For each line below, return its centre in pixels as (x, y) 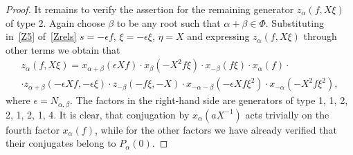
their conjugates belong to (61, 143)
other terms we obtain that (63, 49)
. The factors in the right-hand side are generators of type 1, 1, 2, (209, 100)
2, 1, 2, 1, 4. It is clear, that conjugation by (98, 114)
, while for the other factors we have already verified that (216, 129)
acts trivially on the (287, 114)
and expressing (218, 36)
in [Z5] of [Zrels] (41, 36)
